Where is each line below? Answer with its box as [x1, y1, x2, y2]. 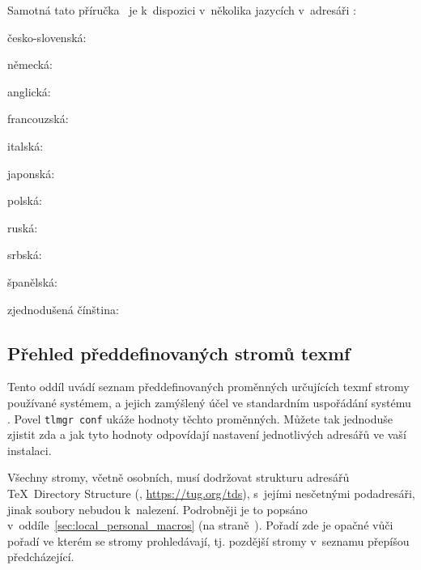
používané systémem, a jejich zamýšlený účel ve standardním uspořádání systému [7, 393, 411, 410]
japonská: [7, 164, 55, 181]
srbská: [7, 246, 42, 263]
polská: [7, 192, 42, 209]
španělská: [7, 273, 57, 290]
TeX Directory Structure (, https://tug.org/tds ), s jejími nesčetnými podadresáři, [7, 484, 415, 501]
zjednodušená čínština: [7, 300, 119, 317]
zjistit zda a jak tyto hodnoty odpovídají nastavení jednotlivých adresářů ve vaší [7, 426, 406, 443]
